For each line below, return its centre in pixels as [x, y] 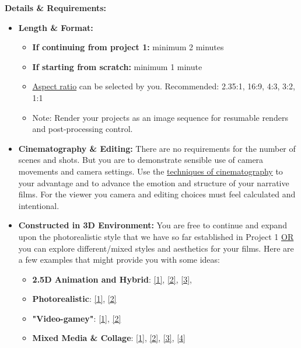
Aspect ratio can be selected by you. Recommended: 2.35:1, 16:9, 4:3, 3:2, [164, 86]
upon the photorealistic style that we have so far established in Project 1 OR [156, 236]
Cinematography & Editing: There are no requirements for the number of [157, 148]
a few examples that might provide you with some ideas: [119, 260]
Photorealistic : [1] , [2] [74, 299]
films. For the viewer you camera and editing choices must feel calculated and [157, 194]
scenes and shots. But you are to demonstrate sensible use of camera [141, 160]
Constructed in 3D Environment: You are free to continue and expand [153, 225]
